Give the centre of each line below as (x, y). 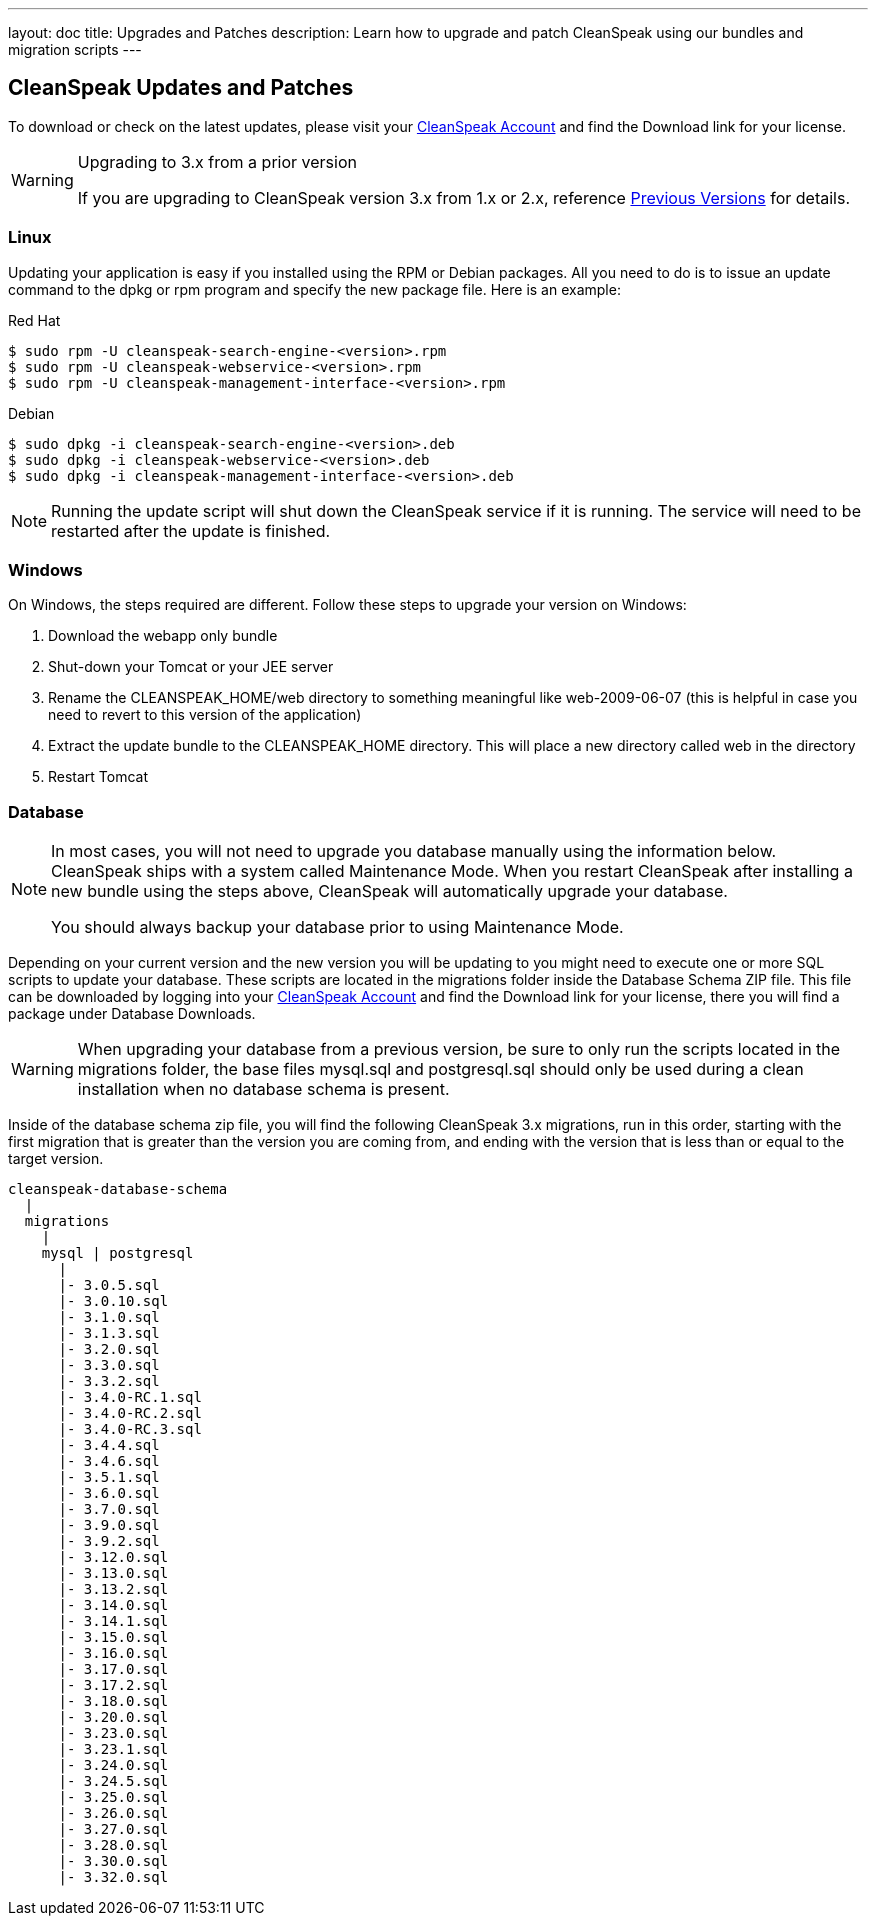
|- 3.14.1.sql (113, 1621)
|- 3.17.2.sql (113, 1685)
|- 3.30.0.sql (113, 1861)
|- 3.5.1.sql (109, 1477)
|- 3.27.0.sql (113, 1829)
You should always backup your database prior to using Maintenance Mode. (337, 927)
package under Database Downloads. (132, 1014)
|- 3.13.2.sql (113, 1589)
